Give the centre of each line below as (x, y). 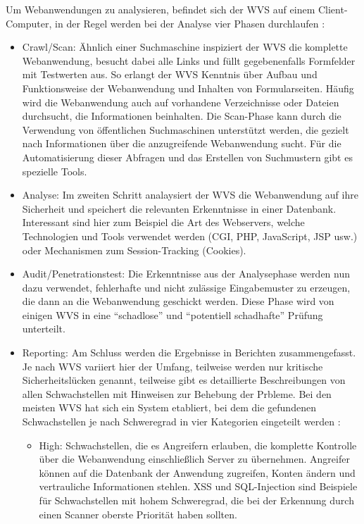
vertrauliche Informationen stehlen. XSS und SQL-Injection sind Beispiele (198, 486)
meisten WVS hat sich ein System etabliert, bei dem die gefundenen (169, 407)
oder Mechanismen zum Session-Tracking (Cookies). (134, 250)
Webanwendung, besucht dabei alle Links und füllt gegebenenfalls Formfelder (189, 60)
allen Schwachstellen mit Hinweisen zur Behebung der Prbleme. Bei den (177, 393)
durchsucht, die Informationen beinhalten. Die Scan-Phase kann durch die (182, 116)
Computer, (29, 23)
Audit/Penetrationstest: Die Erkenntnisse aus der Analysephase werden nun (186, 274)
